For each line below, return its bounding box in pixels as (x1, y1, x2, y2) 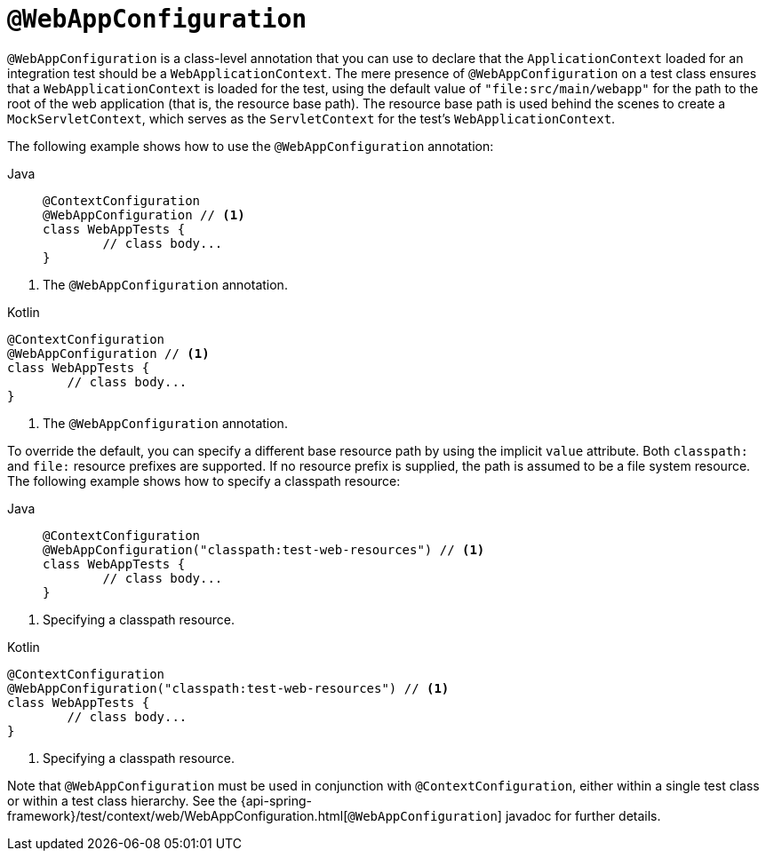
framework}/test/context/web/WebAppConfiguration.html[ (7, 807, 348, 823)
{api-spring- (240, 792, 312, 808)
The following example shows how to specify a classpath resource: (7, 473, 401, 489)
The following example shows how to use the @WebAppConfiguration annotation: (7, 138, 494, 154)
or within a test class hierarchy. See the (7, 792, 237, 808)
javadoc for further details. (505, 807, 661, 823)
